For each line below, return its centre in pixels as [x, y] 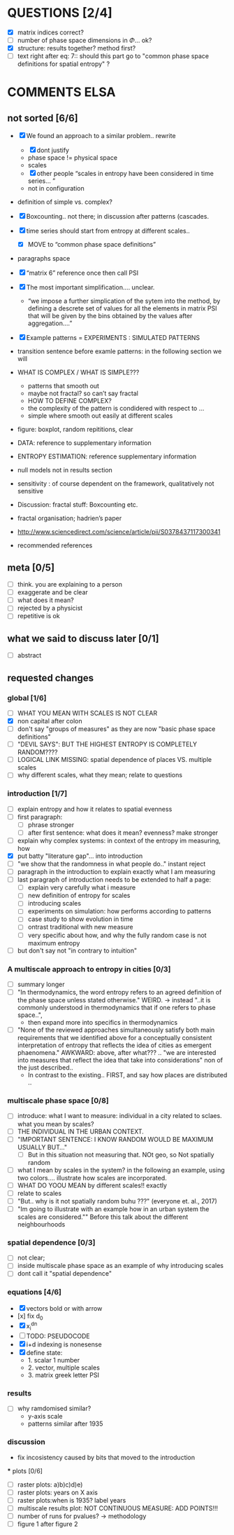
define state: [44, 1353]
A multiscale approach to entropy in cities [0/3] [89, 969]
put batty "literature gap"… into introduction [80, 856]
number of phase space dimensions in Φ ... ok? [85, 40]
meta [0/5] [31, 567]
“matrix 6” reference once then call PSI [82, 273]
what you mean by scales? [56, 1124]
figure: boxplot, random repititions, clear [75, 430]
